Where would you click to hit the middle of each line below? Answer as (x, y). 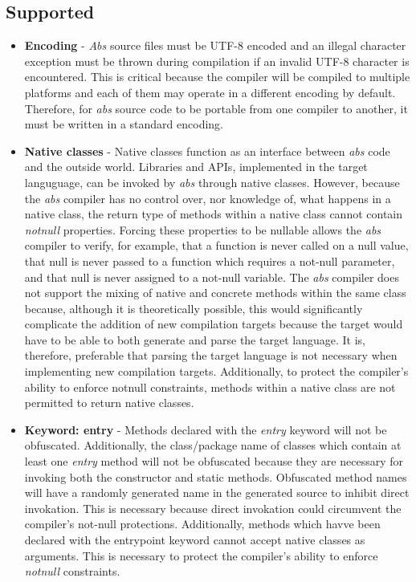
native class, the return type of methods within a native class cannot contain (214, 214)
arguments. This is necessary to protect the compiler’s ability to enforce (201, 555)
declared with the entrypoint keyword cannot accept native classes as (195, 540)
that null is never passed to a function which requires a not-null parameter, (210, 260)
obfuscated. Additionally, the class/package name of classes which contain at (213, 445)
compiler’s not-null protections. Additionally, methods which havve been (202, 524)
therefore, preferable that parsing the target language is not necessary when (211, 355)
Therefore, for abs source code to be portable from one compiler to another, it (216, 108)
